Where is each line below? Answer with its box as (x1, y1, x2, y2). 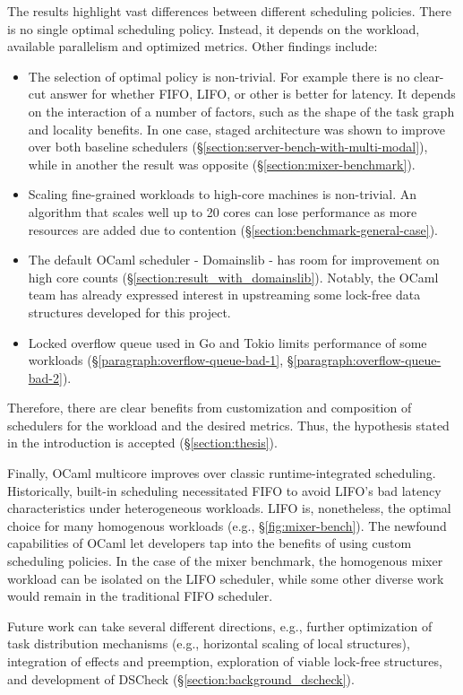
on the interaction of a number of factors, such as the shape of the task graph (28, 101, 455, 120)
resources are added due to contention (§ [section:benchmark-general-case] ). (28, 220, 439, 239)
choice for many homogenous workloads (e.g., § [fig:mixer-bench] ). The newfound (7, 516, 447, 534)
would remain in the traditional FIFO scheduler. (7, 586, 273, 605)
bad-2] (28, 368, 63, 387)
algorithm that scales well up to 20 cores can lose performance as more (28, 202, 417, 221)
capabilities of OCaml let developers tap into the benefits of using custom (7, 534, 412, 552)
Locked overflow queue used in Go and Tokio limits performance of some (28, 333, 427, 352)
